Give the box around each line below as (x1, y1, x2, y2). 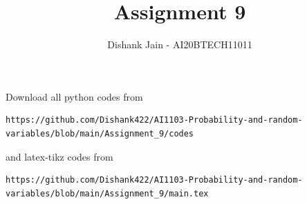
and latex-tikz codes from (6, 149, 113, 163)
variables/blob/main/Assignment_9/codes (6, 128, 194, 139)
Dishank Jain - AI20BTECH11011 (107, 37, 252, 52)
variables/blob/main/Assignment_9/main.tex (6, 188, 209, 198)
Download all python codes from (6, 89, 143, 103)
